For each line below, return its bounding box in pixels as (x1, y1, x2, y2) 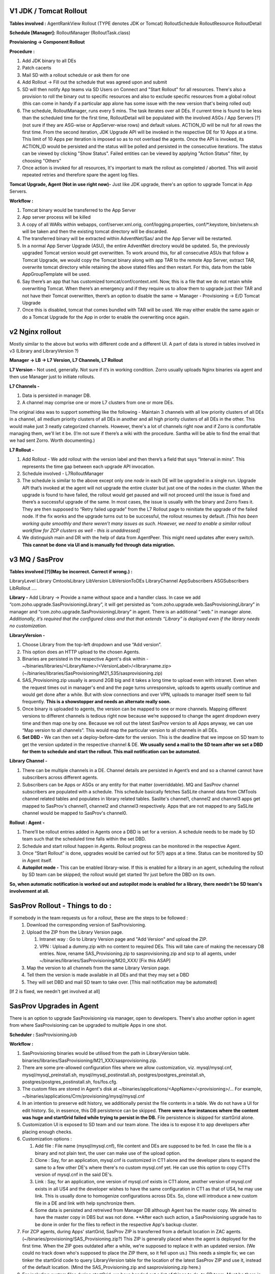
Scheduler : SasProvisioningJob (9, 1031, 77, 1038)
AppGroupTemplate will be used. (22, 271, 91, 277)
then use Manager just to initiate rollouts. (9, 374, 95, 380)
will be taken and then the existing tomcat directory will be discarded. (22, 228, 168, 234)
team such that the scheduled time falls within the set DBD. (22, 836, 146, 842)
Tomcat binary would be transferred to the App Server (22, 207, 136, 213)
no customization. (9, 623, 47, 629)
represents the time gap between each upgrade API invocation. (22, 463, 155, 469)
